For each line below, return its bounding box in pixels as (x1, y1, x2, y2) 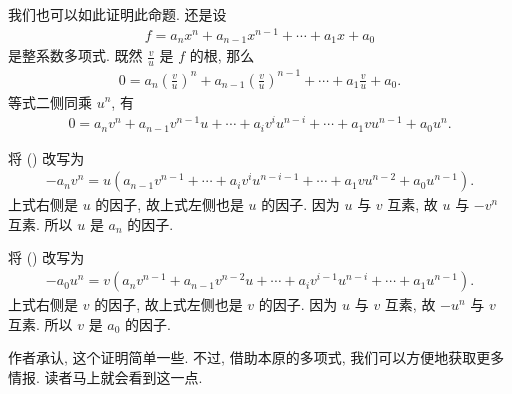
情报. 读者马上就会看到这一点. (8, 366, 203, 387)
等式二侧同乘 (8, 91, 92, 112)
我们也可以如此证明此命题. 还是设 (8, 4, 227, 24)
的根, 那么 (189, 45, 255, 66)
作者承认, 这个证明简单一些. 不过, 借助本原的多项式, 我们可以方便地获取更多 (8, 347, 505, 368)
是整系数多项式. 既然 (8, 45, 143, 66)
